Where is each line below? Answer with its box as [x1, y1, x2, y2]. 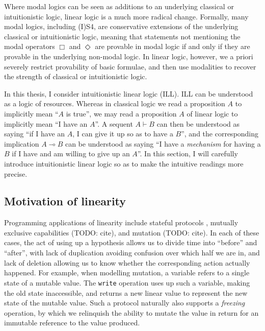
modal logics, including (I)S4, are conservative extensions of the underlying [4, 21, 238, 32]
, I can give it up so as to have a [72, 128, 173, 139]
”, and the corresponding [181, 128, 259, 139]
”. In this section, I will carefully [137, 148, 238, 159]
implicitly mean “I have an [4, 118, 88, 129]
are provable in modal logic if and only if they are [95, 41, 250, 52]
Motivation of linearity [4, 193, 126, 209]
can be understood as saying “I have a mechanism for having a [65, 138, 261, 149]
